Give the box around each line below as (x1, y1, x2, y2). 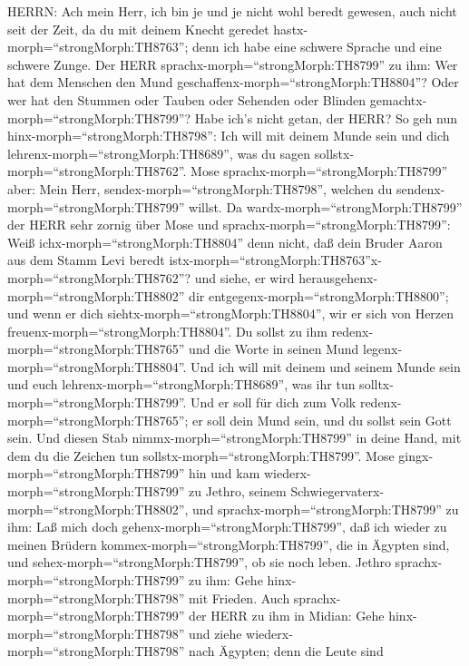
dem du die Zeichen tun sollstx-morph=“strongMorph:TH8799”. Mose (7, 446, 395, 465)
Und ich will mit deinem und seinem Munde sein (191, 357, 461, 376)
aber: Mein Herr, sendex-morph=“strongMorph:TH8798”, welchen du (7, 179, 393, 198)
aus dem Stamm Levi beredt (7, 250, 165, 269)
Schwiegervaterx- (290, 482, 385, 501)
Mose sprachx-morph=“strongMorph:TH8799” (191, 162, 448, 181)
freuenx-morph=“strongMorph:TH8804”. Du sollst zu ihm (7, 321, 327, 340)
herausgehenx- (298, 268, 378, 287)
